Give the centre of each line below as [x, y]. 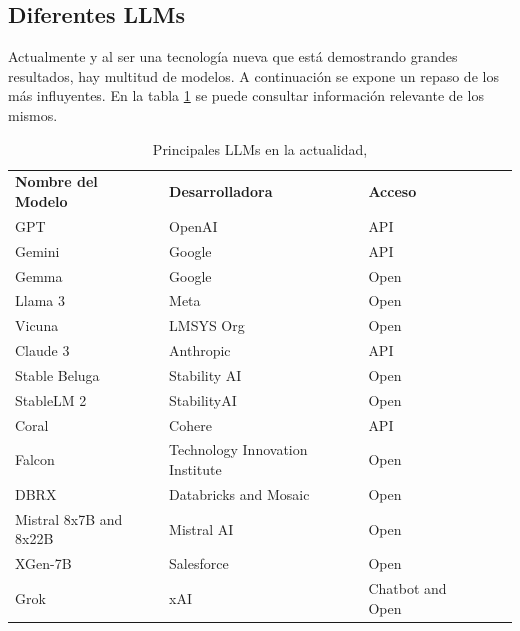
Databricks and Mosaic [239, 493]
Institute [195, 469]
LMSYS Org [207, 325]
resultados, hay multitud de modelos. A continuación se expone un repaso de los [253, 75]
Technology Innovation [238, 449]
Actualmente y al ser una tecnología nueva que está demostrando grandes [233, 56]
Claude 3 [42, 350]
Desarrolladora [221, 191]
